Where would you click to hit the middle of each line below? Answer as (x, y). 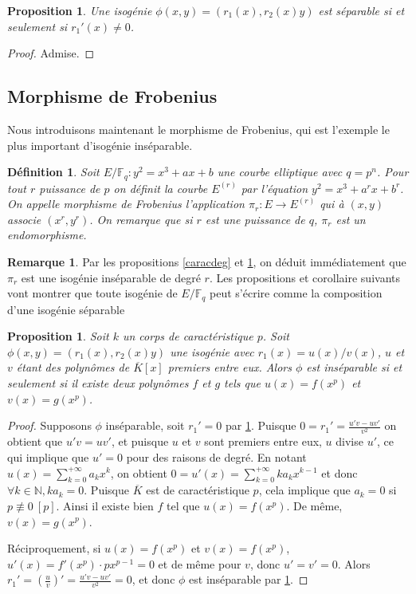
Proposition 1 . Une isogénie (80, 10)
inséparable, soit (145, 425)
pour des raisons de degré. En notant (216, 456)
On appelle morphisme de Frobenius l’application (126, 204)
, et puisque (140, 441)
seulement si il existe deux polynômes (98, 383)
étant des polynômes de (73, 367)
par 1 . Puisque (261, 425)
